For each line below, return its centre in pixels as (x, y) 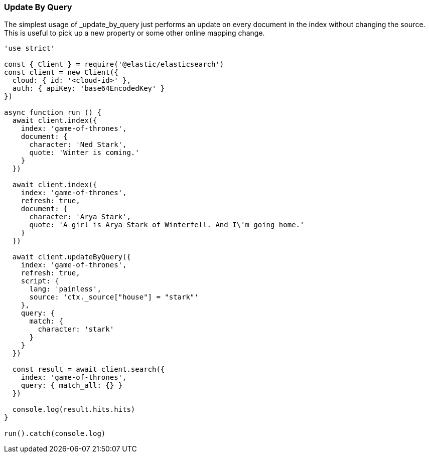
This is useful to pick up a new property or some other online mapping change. (134, 33)
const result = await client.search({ (89, 369)
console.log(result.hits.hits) (74, 410)
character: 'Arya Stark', (80, 217)
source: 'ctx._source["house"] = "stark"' (114, 297)
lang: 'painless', (65, 289)
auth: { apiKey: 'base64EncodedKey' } (89, 89)
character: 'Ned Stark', (78, 145)
